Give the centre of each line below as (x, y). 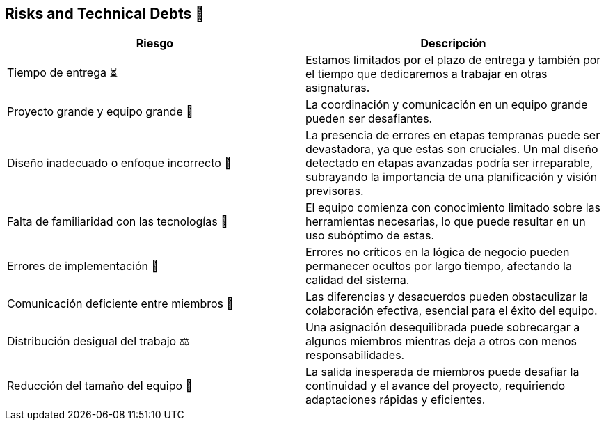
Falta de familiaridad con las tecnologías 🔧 (118, 222)
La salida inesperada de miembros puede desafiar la (442, 372)
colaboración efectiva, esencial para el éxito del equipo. (452, 311)
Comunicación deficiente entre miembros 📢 (120, 304)
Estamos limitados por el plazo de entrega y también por (453, 60)
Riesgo (155, 44)
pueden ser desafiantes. (369, 119)
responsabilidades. (355, 355)
